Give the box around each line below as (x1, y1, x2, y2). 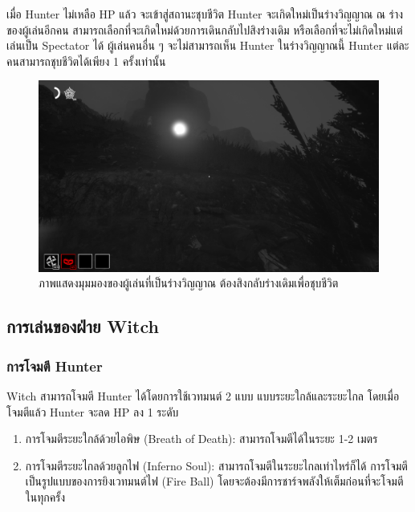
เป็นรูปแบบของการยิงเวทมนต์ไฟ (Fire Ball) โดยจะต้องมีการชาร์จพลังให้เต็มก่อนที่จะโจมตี (25, 473, 404, 490)
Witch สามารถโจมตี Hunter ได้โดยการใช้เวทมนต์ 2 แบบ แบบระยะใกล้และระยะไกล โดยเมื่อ (6, 388, 400, 404)
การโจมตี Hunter (6, 356, 103, 376)
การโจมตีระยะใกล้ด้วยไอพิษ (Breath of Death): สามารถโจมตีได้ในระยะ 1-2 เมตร (25, 430, 378, 447)
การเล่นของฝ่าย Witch (6, 314, 159, 339)
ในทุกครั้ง (25, 489, 66, 506)
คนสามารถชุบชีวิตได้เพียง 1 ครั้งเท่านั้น (6, 52, 166, 69)
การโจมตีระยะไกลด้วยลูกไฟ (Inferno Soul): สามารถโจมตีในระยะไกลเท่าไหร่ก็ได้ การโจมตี (25, 457, 408, 473)
